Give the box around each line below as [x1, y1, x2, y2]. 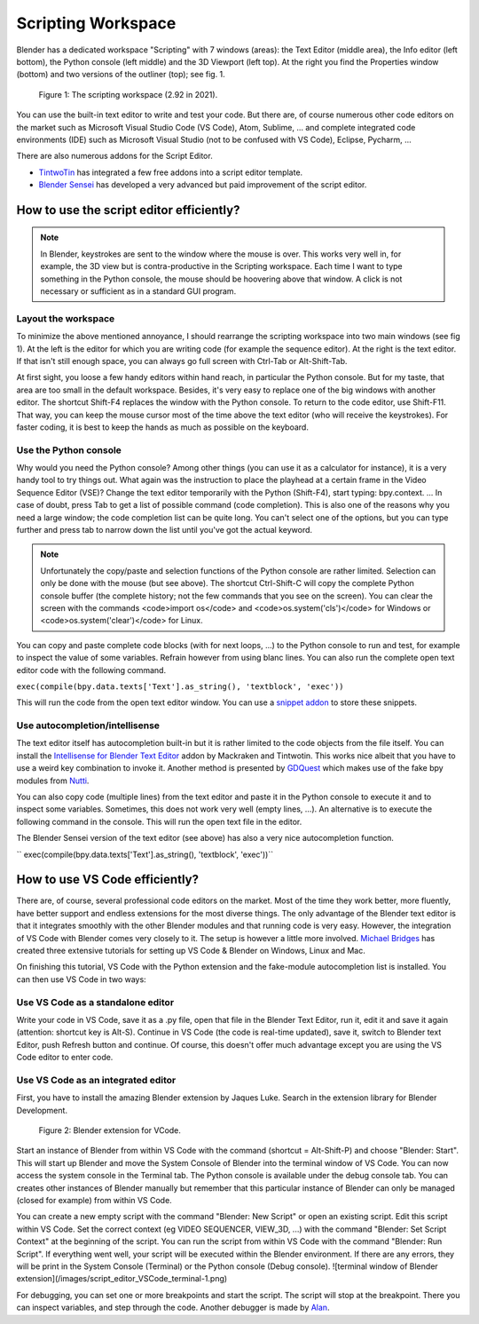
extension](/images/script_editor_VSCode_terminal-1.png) [16, 1273, 228, 1284]
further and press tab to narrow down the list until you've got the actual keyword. [16, 525, 313, 535]
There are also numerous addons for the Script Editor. [16, 151, 213, 162]
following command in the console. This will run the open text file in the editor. [16, 816, 302, 827]
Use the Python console [16, 444, 122, 456]
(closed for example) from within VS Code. [16, 1195, 172, 1205]
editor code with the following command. [16, 664, 167, 675]
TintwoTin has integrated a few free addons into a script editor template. [38, 167, 303, 178]
